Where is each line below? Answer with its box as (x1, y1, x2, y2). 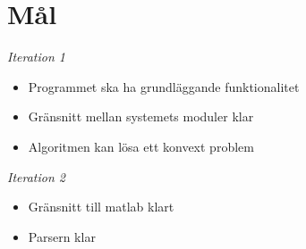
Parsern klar (28, 227, 96, 245)
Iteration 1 (7, 47, 65, 66)
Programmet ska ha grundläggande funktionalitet (28, 77, 300, 95)
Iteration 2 (7, 167, 65, 186)
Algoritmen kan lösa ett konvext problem (28, 137, 254, 155)
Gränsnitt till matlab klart (28, 197, 174, 216)
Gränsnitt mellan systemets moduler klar (28, 107, 254, 126)
